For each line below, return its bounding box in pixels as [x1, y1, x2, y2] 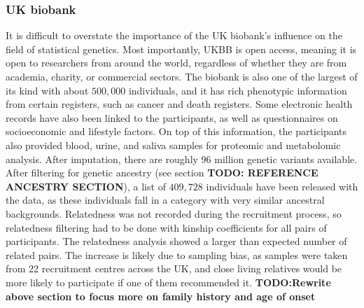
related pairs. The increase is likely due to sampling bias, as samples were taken [6, 247, 348, 262]
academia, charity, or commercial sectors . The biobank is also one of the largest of [6, 69, 358, 83]
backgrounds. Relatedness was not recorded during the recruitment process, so [6, 206, 342, 220]
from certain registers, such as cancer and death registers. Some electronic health [6, 97, 353, 111]
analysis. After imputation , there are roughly [6, 151, 198, 166]
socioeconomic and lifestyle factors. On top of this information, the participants [6, 124, 347, 139]
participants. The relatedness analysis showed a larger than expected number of [6, 234, 347, 248]
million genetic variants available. [214, 151, 358, 166]
